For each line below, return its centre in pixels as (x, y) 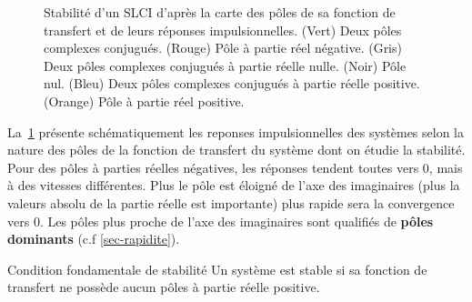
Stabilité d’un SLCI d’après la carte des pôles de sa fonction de (220, 12)
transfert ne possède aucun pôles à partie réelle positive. (164, 287)
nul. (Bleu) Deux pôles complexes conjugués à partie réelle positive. (232, 83)
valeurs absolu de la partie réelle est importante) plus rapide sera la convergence (231, 202)
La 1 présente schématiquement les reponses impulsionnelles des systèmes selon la (236, 131)
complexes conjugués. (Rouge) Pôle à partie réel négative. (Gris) (223, 48)
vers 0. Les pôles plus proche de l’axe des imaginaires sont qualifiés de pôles (221, 221)
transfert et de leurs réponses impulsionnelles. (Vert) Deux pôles (223, 30)
